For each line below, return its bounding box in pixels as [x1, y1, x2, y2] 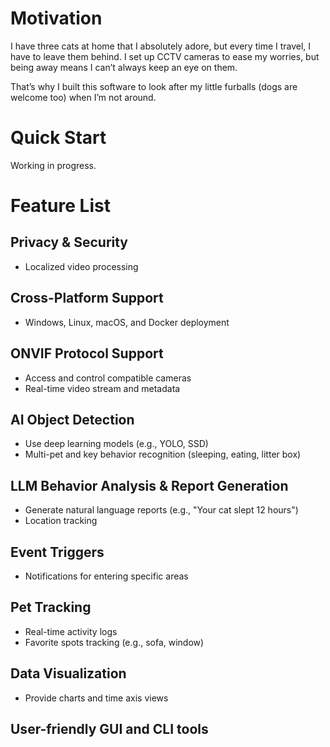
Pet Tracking [10, 599, 92, 616]
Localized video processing [24, 260, 139, 272]
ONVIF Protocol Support [10, 345, 164, 362]
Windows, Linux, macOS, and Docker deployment [24, 316, 230, 328]
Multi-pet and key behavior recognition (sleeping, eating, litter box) [24, 448, 302, 461]
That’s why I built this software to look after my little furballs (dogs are [10, 80, 298, 92]
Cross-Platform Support [10, 290, 164, 307]
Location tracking [24, 515, 98, 527]
